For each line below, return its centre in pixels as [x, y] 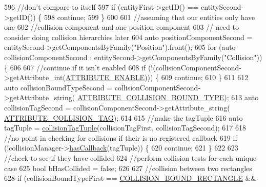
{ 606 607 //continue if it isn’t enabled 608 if [75, 67]
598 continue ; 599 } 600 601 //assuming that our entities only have [149, 17]
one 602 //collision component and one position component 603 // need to [121, 27]
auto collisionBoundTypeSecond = [58, 87]
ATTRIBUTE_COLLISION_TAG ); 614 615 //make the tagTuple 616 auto [124, 117]
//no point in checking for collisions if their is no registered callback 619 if [121, 137]
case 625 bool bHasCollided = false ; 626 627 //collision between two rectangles [128, 168]
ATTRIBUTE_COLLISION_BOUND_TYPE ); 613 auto [168, 97]
